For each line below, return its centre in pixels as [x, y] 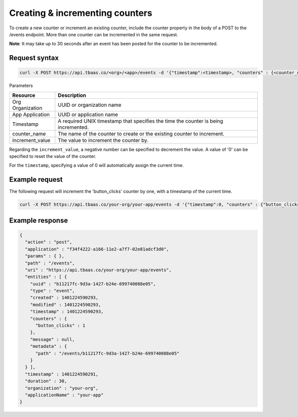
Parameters [21, 86]
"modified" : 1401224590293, [66, 305]
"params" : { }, [45, 256]
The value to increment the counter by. [103, 140]
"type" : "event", [52, 291]
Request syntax [34, 58]
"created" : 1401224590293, [64, 298]
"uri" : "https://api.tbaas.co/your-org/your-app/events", [98, 270]
